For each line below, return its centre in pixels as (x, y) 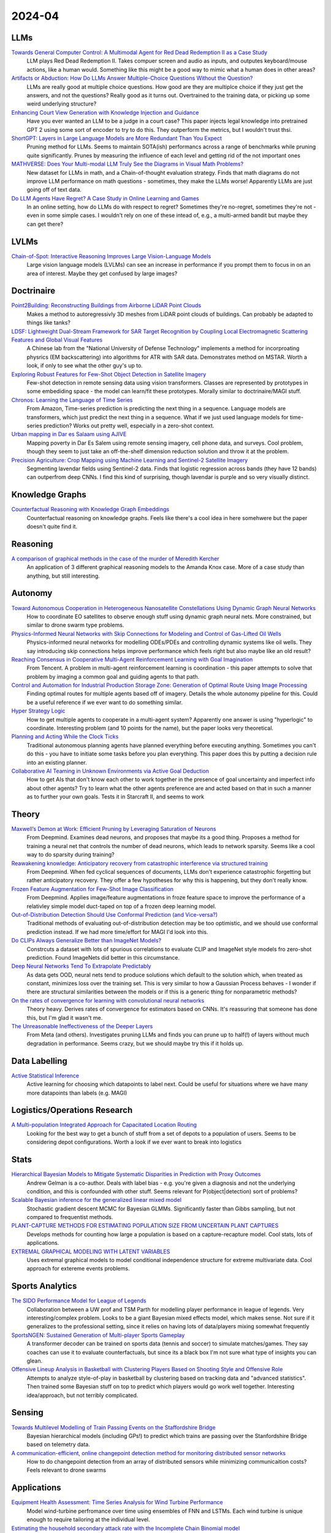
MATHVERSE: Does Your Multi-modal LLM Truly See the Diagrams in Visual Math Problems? (127, 164)
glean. (35, 1361)
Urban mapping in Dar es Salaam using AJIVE (69, 434)
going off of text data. (54, 189)
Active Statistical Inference (45, 1076)
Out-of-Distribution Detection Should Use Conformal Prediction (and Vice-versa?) (114, 914)
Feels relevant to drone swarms (67, 1470)
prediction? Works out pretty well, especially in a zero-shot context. (129, 426)
